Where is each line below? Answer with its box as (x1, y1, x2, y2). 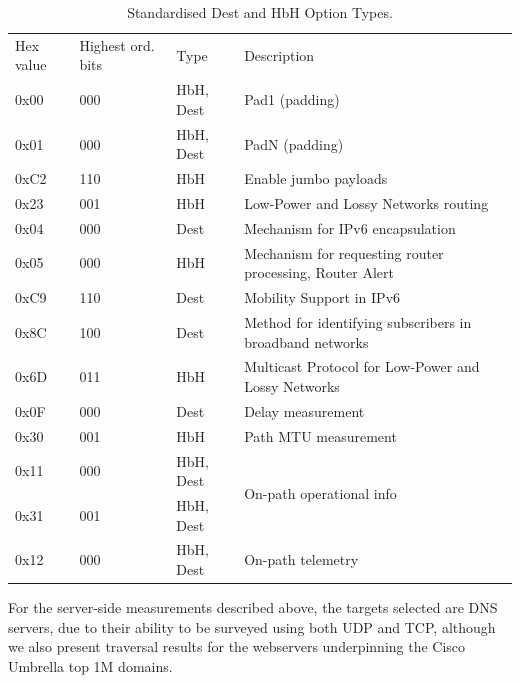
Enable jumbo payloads (244, 168, 388, 189)
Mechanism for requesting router (244, 242, 444, 263)
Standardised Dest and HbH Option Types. (127, 2, 393, 22)
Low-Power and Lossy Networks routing (244, 193, 489, 213)
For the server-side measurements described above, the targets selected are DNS (8, 597, 498, 618)
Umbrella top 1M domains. (8, 655, 173, 676)
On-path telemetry (244, 549, 359, 570)
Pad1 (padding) (244, 89, 340, 110)
